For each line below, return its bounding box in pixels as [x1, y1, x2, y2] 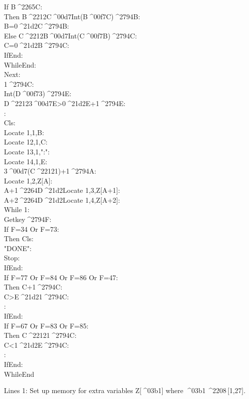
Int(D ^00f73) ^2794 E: [4, 88, 71, 99]
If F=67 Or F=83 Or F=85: [4, 320, 89, 330]
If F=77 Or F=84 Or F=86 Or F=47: [4, 272, 118, 282]
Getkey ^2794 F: [4, 214, 52, 224]
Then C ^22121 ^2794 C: [4, 330, 77, 340]
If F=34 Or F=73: [4, 223, 59, 234]
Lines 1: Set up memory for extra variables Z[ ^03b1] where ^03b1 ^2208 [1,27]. [4, 385, 246, 396]
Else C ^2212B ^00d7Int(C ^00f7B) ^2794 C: [4, 30, 137, 40]
